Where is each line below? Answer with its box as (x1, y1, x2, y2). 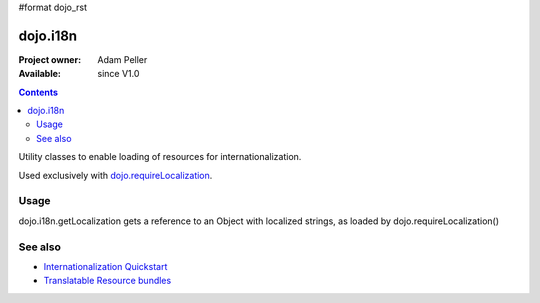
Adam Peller (97, 53, 148, 65)
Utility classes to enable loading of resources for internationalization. (18, 151, 302, 163)
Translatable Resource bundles (43, 275, 172, 287)
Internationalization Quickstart (43, 260, 168, 272)
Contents (18, 86, 59, 98)
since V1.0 (97, 68, 140, 80)
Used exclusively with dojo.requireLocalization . (18, 169, 213, 181)
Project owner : (18, 53, 82, 65)
